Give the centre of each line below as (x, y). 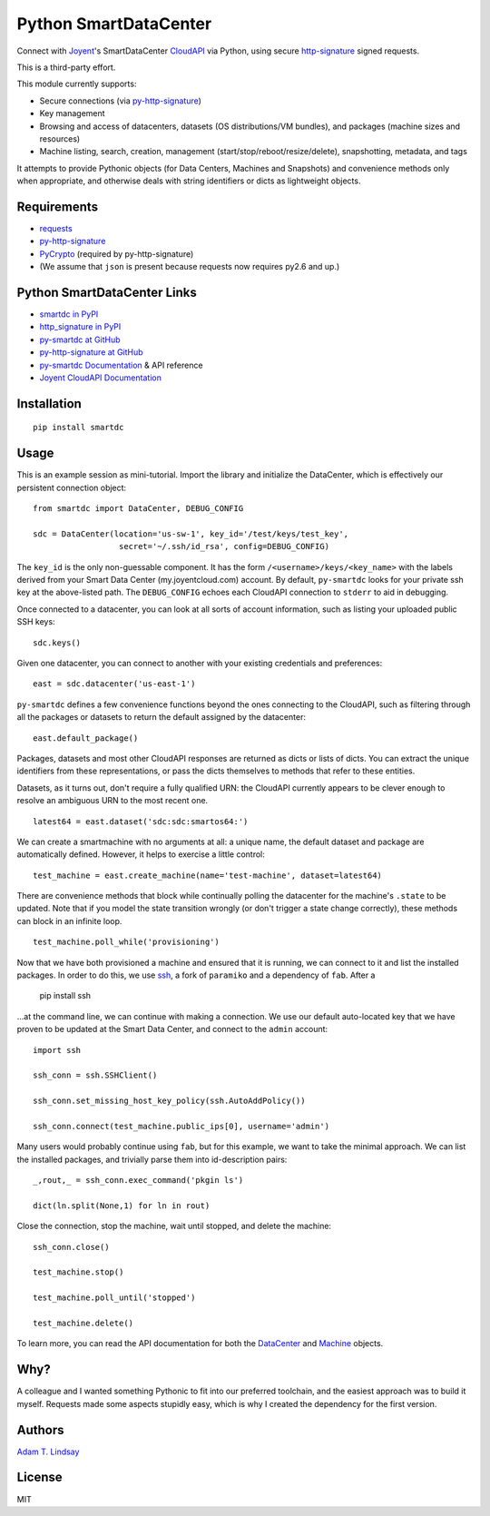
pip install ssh (65, 996)
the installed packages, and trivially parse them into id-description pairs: (152, 1159)
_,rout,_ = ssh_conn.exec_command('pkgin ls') (138, 1181)
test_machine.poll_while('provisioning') (126, 942)
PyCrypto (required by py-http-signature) (117, 253)
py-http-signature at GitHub (92, 352)
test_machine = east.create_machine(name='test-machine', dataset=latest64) (208, 875)
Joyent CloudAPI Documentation (101, 378)
